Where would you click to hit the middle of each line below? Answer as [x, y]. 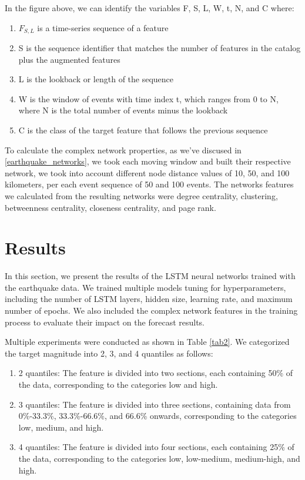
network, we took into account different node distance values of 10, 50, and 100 [147, 172]
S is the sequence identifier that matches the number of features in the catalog [160, 48]
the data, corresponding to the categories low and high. [118, 385]
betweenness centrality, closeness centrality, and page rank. [110, 207]
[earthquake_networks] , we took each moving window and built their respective [148, 161]
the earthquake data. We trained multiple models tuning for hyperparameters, [145, 287]
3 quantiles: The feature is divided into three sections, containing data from [155, 404]
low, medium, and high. [61, 427]
